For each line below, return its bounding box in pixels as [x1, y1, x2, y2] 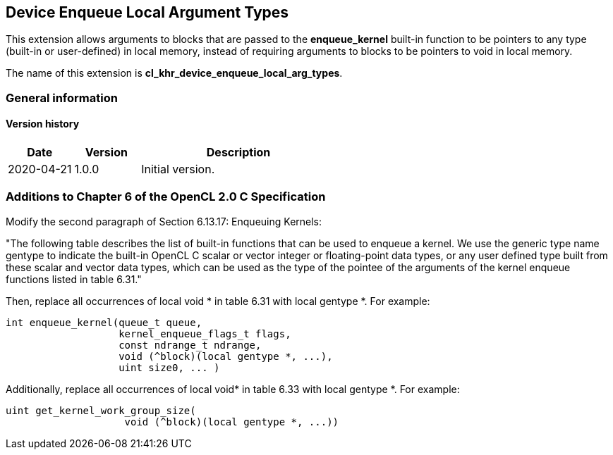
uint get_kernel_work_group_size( [6, 404, 196, 416]
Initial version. [141, 162, 215, 177]
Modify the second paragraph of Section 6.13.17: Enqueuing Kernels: [6, 215, 322, 227]
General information [6, 90, 118, 105]
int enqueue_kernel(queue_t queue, [6, 316, 202, 328]
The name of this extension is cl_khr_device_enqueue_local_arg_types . [6, 67, 343, 80]
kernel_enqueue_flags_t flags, [119, 328, 291, 339]
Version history [6, 118, 80, 130]
